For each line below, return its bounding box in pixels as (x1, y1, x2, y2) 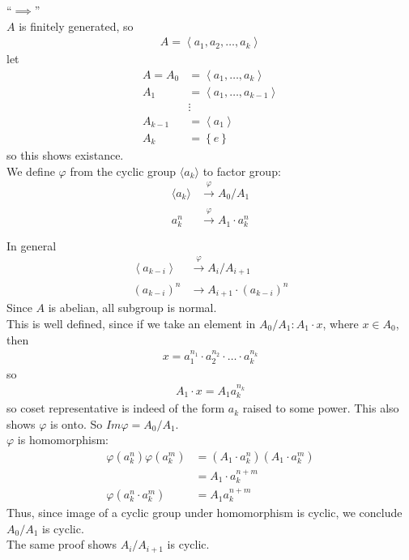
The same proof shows (6, 536, 117, 553)
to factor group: (202, 162, 281, 179)
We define (6, 162, 55, 179)
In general (6, 237, 57, 254)
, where (322, 315, 359, 332)
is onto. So (50, 415, 103, 432)
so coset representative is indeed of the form (6, 400, 225, 417)
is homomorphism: (17, 431, 109, 448)
